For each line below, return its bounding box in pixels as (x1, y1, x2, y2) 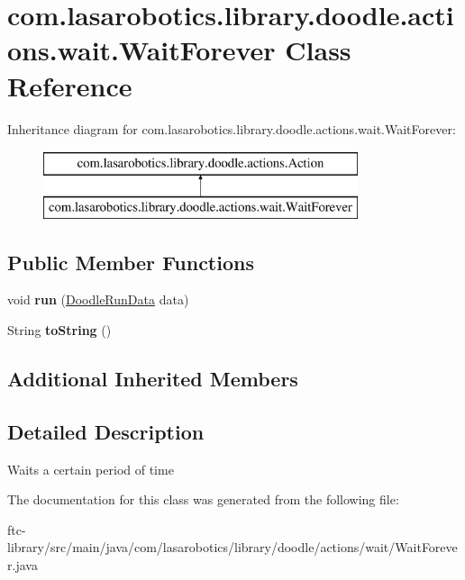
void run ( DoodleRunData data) (7, 290, 189, 309)
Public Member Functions (7, 248, 254, 276)
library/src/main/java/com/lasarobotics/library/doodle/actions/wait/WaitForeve (7, 538, 458, 557)
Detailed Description (7, 417, 205, 445)
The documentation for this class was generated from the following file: (7, 490, 399, 509)
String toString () (7, 321, 112, 340)
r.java (7, 556, 38, 575)
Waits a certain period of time (7, 459, 174, 478)
